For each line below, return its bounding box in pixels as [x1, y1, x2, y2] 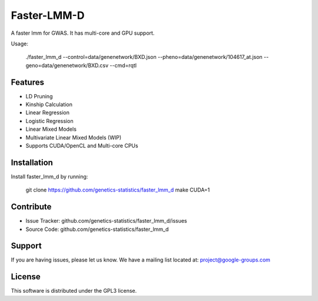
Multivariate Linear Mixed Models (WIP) [25, 134, 122, 141]
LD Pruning [25, 92, 53, 100]
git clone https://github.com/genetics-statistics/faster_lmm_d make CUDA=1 [25, 186, 210, 194]
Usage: [11, 40, 29, 47]
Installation [11, 157, 53, 167]
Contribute [11, 202, 52, 212]
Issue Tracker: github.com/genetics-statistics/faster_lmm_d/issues [25, 217, 187, 224]
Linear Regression [25, 109, 70, 116]
